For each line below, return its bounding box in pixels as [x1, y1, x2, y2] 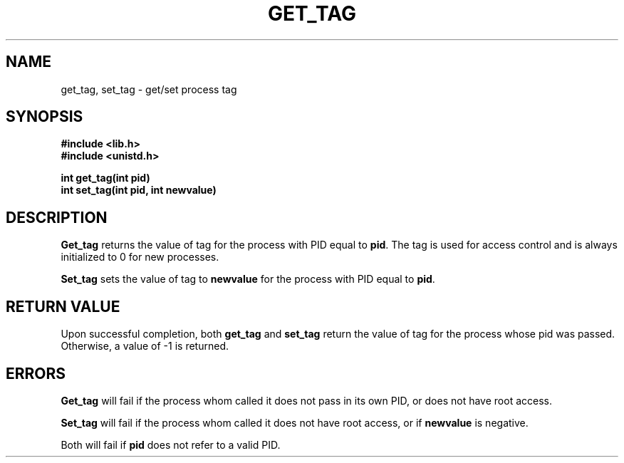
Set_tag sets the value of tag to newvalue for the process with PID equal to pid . [61, 273, 435, 286]
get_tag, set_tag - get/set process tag [61, 83, 237, 95]
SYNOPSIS [6, 108, 83, 126]
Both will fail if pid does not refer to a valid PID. [61, 438, 281, 451]
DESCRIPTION [6, 208, 108, 227]
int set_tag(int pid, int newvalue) [61, 184, 217, 197]
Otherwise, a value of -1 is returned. [61, 340, 229, 353]
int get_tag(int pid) [61, 172, 150, 184]
